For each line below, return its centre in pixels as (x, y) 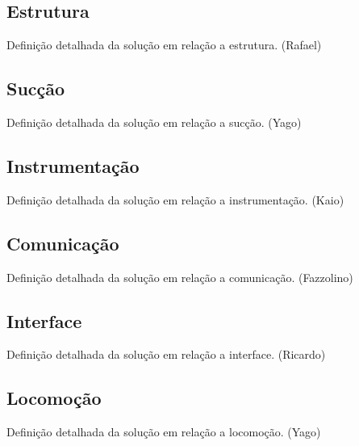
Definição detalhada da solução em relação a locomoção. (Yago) (164, 432)
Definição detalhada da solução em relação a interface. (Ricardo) (166, 354)
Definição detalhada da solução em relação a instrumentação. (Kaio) (175, 199)
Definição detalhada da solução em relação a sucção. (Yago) (154, 122)
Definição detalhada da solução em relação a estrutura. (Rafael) (164, 45)
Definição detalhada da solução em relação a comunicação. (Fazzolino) (180, 277)
